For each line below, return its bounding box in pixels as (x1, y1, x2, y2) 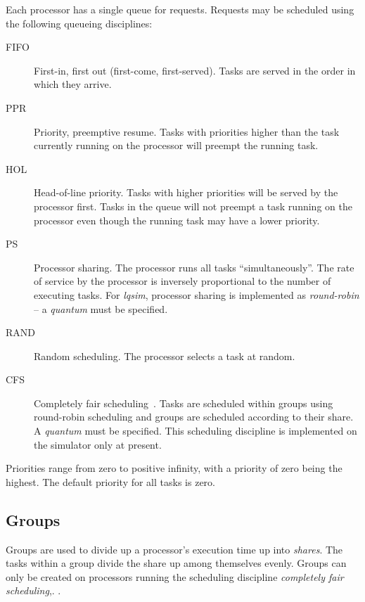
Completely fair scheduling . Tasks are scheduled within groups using (34, 395, 333, 410)
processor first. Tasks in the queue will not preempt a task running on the (34, 198, 352, 213)
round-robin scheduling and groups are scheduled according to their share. (34, 409, 354, 424)
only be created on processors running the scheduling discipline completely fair (6, 569, 344, 584)
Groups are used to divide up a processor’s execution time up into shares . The (6, 542, 343, 556)
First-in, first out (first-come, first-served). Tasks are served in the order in (34, 63, 356, 77)
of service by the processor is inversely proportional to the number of (34, 274, 331, 288)
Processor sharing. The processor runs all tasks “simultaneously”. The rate (34, 260, 354, 274)
